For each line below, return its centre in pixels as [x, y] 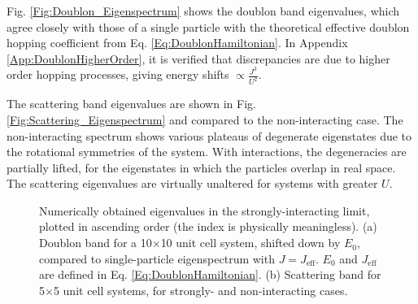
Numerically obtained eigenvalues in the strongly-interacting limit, [205, 210]
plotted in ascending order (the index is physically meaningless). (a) [208, 226]
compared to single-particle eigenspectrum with [157, 258]
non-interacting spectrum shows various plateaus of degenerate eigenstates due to [209, 135]
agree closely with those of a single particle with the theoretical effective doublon [208, 26]
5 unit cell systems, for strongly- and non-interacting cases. [200, 290]
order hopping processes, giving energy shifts [118, 74]
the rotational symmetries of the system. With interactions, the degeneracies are [207, 152]
